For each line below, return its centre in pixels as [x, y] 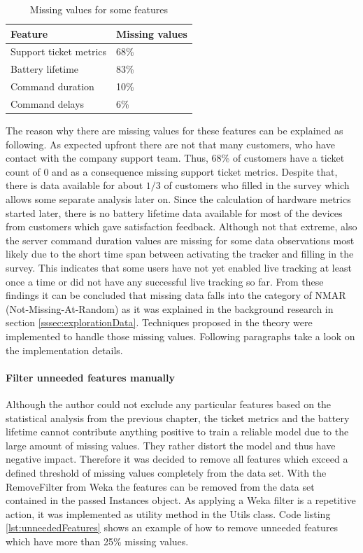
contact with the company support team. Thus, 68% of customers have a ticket [175, 158]
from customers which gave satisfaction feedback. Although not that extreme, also [181, 226]
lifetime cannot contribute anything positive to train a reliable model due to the [177, 432]
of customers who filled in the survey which [257, 185]
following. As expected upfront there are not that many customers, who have [170, 144]
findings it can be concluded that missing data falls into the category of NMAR [176, 295]
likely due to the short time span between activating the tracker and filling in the [180, 254]
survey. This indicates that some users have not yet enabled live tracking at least [179, 267]
